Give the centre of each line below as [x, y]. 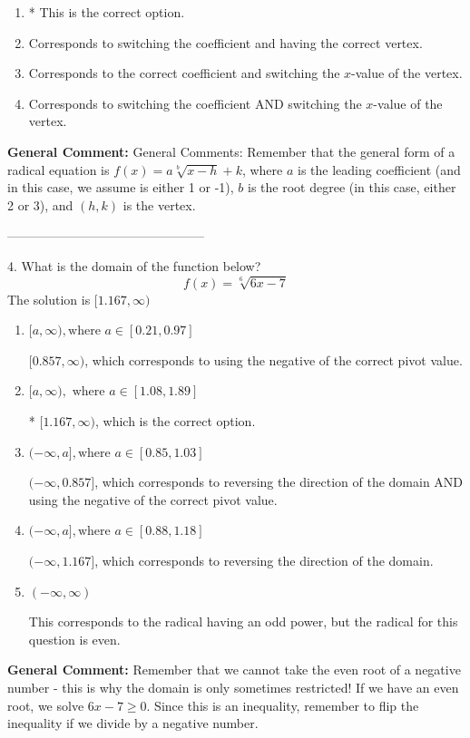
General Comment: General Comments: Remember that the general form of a [231, 151]
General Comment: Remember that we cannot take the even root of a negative [234, 670]
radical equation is [59, 169]
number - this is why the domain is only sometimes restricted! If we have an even [233, 687]
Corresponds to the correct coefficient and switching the [184, 73]
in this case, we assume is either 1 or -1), [121, 187]
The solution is [49, 299]
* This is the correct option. [107, 12]
